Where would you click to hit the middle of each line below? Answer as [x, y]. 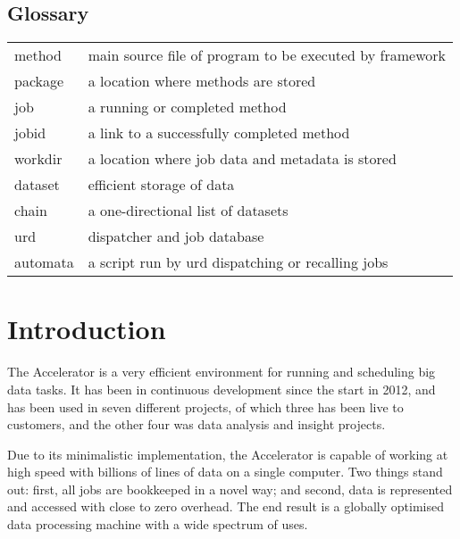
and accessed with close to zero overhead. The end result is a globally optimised [226, 506]
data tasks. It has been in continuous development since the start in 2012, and [222, 389]
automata [44, 262]
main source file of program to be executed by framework [267, 55]
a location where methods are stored [202, 81]
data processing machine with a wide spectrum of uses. [158, 524]
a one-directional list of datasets [188, 211]
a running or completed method [187, 107]
